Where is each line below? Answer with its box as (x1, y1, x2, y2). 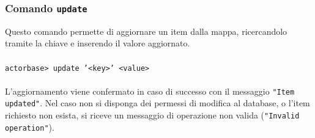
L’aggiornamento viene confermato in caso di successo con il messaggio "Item (5, 84, 295, 97)
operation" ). (5, 120, 54, 133)
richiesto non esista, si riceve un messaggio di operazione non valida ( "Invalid (5, 109, 300, 122)
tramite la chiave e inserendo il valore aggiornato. (5, 37, 190, 49)
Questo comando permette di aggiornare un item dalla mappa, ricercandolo (5, 24, 287, 37)
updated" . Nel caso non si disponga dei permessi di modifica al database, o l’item (5, 96, 310, 109)
